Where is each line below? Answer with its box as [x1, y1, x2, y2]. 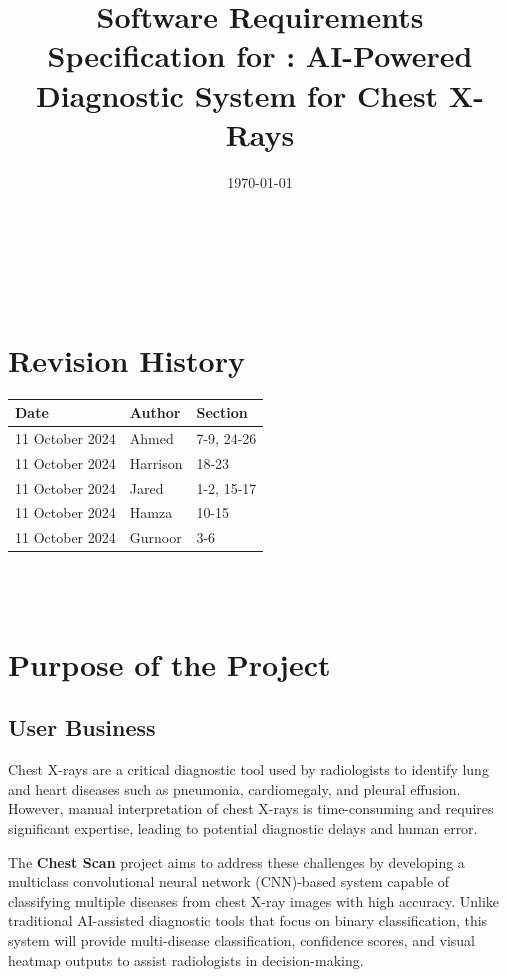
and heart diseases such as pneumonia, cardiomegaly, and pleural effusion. [8, 778, 461, 799]
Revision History [8, 339, 245, 380]
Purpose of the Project [8, 643, 331, 684]
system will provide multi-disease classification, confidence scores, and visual [8, 929, 476, 950]
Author [129, 402, 181, 423]
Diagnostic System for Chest [36, 74, 439, 115]
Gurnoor [129, 527, 182, 548]
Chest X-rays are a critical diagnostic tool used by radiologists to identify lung [8, 759, 489, 780]
